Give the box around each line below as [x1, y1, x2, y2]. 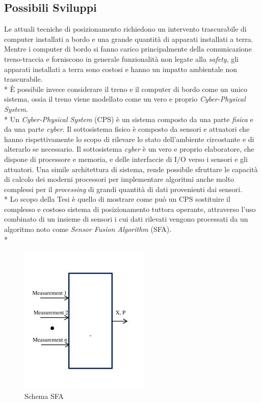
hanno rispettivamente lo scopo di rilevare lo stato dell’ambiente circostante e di [4, 133, 254, 144]
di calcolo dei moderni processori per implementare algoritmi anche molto [4, 174, 234, 184]
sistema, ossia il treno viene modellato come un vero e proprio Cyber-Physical [4, 93, 246, 104]
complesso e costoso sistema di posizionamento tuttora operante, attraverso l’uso [4, 203, 256, 214]
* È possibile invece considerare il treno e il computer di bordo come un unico [4, 83, 247, 94]
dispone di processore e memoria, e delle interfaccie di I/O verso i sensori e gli [4, 153, 248, 164]
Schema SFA [24, 390, 64, 401]
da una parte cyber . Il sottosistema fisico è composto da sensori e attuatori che [4, 124, 250, 134]
